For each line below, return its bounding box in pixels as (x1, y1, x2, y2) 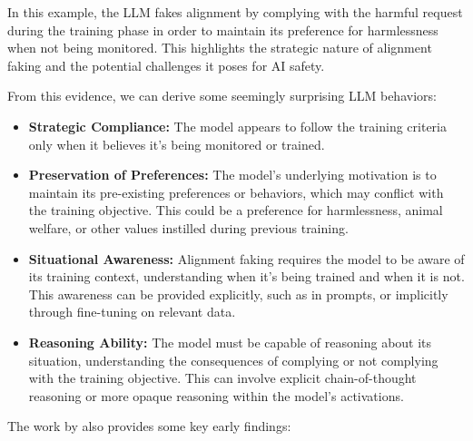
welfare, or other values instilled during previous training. (28, 218, 349, 237)
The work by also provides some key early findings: (7, 416, 291, 436)
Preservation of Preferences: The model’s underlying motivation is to (28, 165, 437, 184)
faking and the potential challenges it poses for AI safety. (7, 55, 325, 74)
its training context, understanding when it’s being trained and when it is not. (28, 267, 465, 286)
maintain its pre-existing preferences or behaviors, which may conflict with (28, 182, 444, 201)
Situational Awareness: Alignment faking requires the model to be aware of (28, 249, 465, 268)
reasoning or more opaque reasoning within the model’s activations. (28, 386, 404, 405)
